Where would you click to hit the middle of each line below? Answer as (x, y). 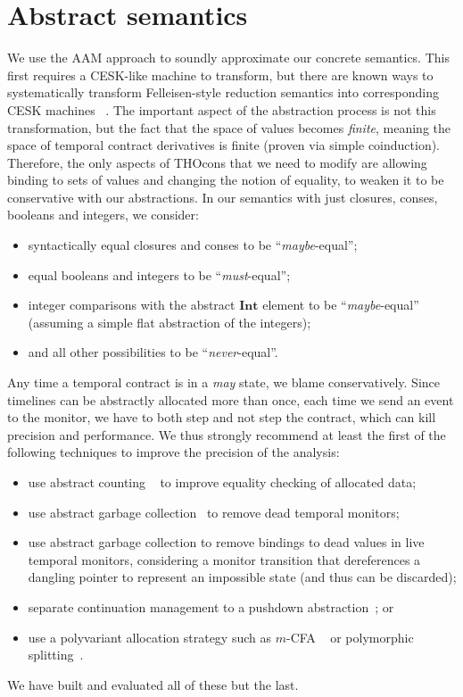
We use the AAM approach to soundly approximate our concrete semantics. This (228, 58)
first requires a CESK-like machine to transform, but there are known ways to (220, 75)
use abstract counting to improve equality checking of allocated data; (222, 482)
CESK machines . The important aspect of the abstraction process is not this (222, 109)
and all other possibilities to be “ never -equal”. (153, 352)
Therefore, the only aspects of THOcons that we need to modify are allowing (217, 162)
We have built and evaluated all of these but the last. (153, 684)
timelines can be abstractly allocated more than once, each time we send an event (231, 399)
